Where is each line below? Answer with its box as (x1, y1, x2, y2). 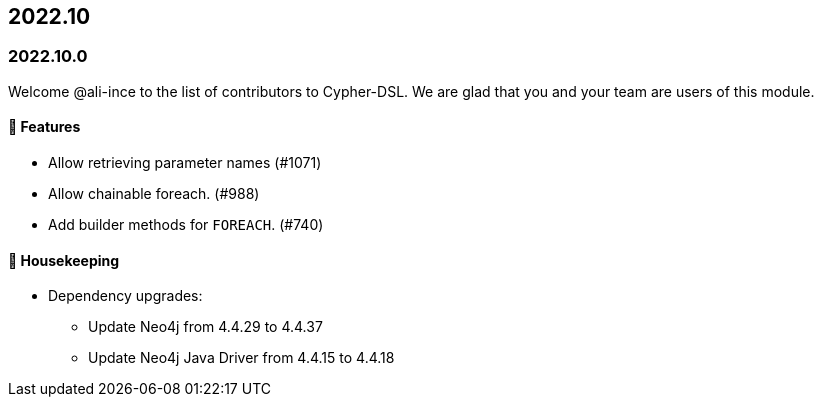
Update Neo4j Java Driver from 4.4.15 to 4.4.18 (88, 349, 395, 367)
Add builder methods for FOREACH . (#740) (48, 216, 324, 234)
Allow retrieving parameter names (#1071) (48, 154, 322, 172)
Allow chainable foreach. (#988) (48, 185, 260, 203)
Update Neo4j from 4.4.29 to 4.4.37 (88, 318, 323, 336)
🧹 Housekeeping (8, 251, 120, 269)
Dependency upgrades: (48, 287, 203, 305)
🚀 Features (8, 118, 81, 136)
